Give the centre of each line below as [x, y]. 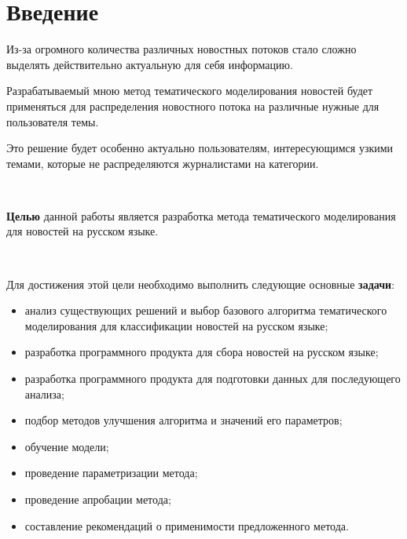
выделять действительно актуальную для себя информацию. [150, 64]
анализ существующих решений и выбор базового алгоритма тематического [206, 310]
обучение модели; [67, 446]
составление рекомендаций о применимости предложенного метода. [187, 525]
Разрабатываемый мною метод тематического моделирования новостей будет [190, 91]
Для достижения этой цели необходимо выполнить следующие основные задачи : [201, 284]
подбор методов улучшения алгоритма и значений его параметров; [183, 420]
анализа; [44, 393]
